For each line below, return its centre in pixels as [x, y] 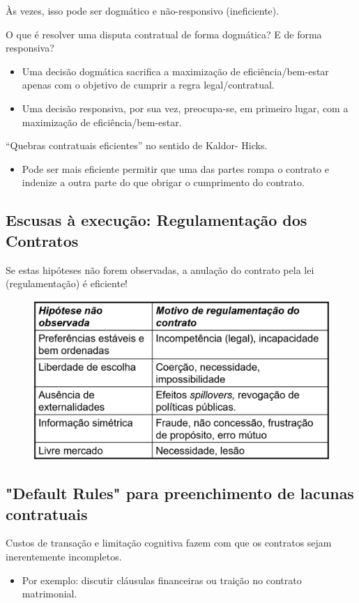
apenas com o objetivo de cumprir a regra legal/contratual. [148, 85]
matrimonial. [49, 594]
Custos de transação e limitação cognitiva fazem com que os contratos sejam [169, 543]
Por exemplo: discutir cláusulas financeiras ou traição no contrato [162, 580]
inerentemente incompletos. [64, 557]
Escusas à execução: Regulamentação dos [156, 220]
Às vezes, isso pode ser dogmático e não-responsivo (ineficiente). [143, 10]
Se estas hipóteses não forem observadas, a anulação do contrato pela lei [160, 269]
